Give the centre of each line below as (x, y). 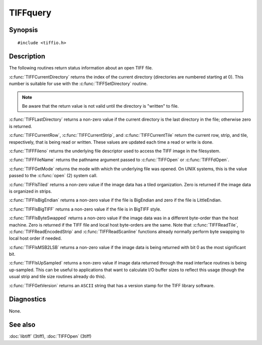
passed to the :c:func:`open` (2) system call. (53, 176)
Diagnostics (27, 299)
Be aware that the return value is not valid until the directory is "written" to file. (100, 106)
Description (27, 57)
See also (22, 325)
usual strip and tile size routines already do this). (57, 277)
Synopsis (24, 30)
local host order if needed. (35, 238)
